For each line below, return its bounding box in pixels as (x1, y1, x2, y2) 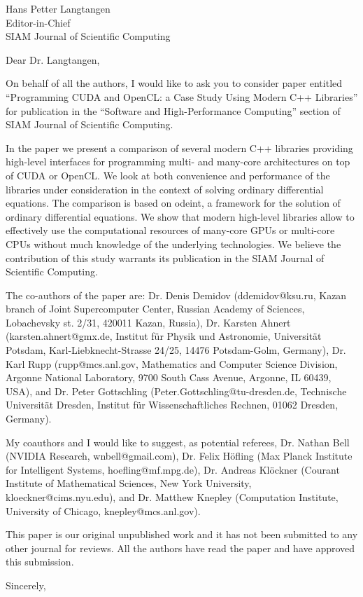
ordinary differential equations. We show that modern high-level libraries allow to (6, 209, 355, 224)
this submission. (6, 554, 74, 569)
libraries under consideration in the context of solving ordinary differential (6, 181, 324, 196)
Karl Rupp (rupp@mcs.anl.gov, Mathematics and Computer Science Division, (6, 356, 338, 371)
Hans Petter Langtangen (6, 1, 111, 15)
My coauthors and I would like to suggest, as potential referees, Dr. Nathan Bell (6, 434, 350, 449)
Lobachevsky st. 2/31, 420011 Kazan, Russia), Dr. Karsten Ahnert (6, 315, 291, 329)
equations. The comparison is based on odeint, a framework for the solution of (6, 195, 341, 210)
